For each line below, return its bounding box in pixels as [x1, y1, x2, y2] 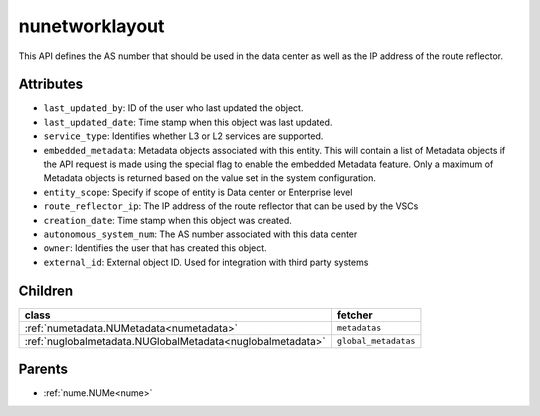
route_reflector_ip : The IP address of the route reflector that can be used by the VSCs [43, 200, 419, 212]
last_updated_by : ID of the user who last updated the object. [43, 102, 304, 114]
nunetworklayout [18, 15, 165, 37]
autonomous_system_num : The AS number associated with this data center [43, 228, 358, 240]
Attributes [18, 76, 84, 93]
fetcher [336, 308, 374, 322]
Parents [18, 361, 69, 378]
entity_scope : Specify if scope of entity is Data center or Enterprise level [43, 186, 353, 198]
